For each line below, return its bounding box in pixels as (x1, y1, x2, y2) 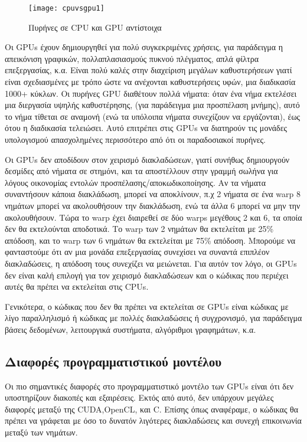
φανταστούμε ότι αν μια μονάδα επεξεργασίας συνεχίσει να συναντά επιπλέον (5, 245, 270, 258)
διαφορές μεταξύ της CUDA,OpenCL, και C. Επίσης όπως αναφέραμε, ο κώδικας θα (5, 402, 299, 415)
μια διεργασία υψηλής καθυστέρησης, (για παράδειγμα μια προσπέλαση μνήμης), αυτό (5, 99, 300, 111)
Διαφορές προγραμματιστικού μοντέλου (5, 352, 222, 370)
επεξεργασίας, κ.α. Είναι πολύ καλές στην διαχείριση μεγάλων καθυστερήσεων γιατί (5, 64, 292, 76)
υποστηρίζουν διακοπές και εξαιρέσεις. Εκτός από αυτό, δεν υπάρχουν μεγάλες (5, 391, 274, 404)
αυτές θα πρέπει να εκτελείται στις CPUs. (5, 280, 149, 293)
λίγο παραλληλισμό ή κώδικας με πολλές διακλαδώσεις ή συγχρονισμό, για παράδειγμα (5, 312, 302, 324)
